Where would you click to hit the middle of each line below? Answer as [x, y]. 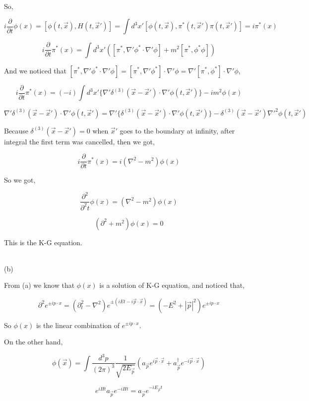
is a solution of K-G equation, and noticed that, [172, 285]
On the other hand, [33, 342]
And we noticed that [35, 70]
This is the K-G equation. [43, 242]
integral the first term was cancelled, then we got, [79, 141]
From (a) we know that [39, 285]
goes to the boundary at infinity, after [177, 130]
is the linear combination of [78, 325]
